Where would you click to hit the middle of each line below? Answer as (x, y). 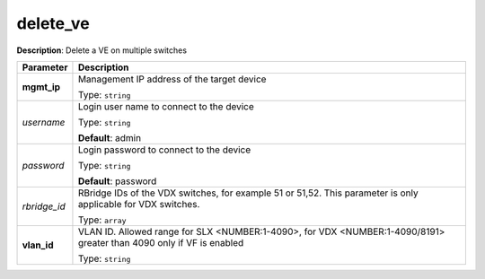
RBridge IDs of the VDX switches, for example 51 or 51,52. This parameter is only (248, 193)
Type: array (102, 220)
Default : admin (110, 137)
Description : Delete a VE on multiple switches (102, 50)
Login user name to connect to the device (166, 106)
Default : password (117, 181)
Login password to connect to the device (164, 150)
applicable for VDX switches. (139, 204)
